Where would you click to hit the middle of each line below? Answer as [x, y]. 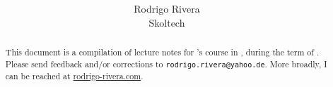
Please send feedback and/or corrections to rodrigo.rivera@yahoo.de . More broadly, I [166, 63]
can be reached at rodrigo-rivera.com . [74, 75]
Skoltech [167, 22]
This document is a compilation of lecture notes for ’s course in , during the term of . [162, 52]
